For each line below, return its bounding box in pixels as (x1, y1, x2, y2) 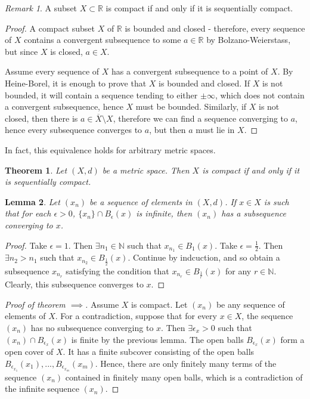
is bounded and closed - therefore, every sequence (125, 21, 305, 34)
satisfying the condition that (66, 264, 169, 277)
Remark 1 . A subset (5, 2, 77, 14)
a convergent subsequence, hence (5, 100, 123, 113)
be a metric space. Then (102, 163, 190, 176)
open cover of (5, 345, 54, 358)
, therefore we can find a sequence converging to (113, 112, 289, 124)
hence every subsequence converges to (5, 123, 142, 136)
